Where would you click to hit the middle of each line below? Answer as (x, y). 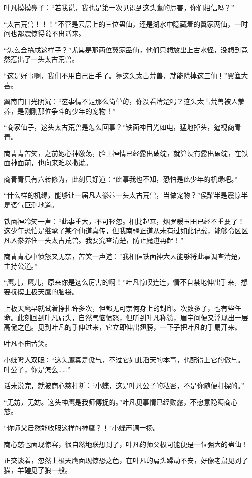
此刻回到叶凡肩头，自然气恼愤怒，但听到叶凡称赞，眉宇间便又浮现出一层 (133, 317)
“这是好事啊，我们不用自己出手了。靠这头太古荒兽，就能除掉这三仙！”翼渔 (123, 75)
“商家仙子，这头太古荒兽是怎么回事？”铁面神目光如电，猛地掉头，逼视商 (119, 127)
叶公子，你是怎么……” (37, 369)
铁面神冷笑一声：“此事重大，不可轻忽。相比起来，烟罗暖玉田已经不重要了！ (124, 221)
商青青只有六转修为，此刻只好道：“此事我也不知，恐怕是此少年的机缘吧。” (121, 179)
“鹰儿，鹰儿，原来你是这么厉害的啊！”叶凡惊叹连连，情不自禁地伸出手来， (123, 282)
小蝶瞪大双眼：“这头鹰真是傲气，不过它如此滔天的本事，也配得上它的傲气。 (124, 360)
